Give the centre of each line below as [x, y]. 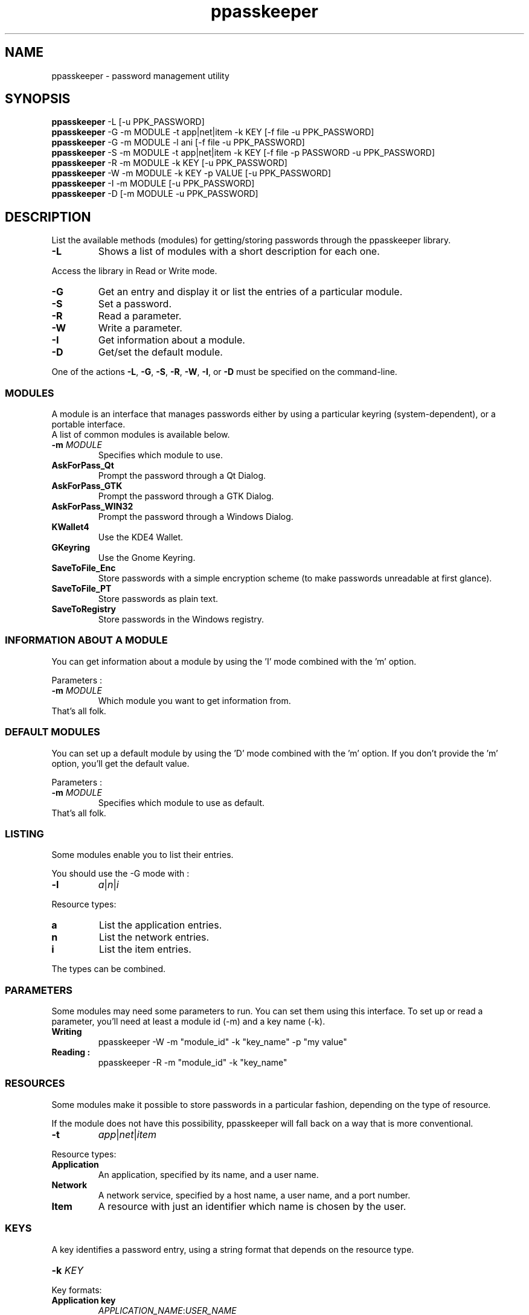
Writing [67, 1032]
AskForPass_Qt [83, 466]
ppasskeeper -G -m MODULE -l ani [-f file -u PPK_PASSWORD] [178, 142]
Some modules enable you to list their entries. [143, 855]
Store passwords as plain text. [158, 599]
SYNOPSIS [38, 99]
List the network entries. [154, 937]
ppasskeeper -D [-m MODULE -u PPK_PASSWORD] [155, 194]
